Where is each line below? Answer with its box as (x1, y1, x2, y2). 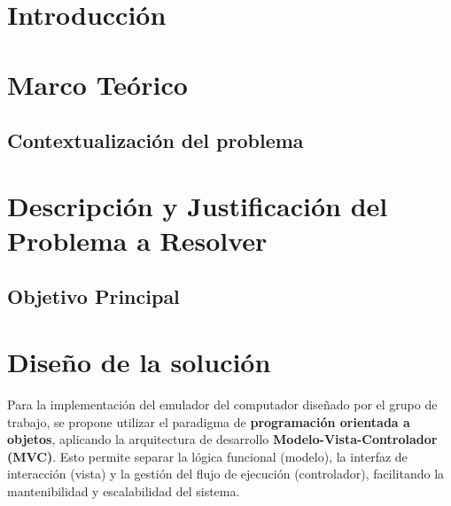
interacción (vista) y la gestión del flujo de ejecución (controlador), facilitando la (7, 464, 445, 483)
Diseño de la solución (7, 344, 271, 380)
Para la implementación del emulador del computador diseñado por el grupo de (7, 395, 438, 413)
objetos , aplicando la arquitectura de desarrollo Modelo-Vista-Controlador (7, 430, 438, 448)
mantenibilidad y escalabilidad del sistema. (7, 481, 240, 500)
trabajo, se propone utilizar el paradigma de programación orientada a (7, 412, 410, 431)
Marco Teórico (7, 66, 188, 102)
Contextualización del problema (7, 127, 304, 154)
